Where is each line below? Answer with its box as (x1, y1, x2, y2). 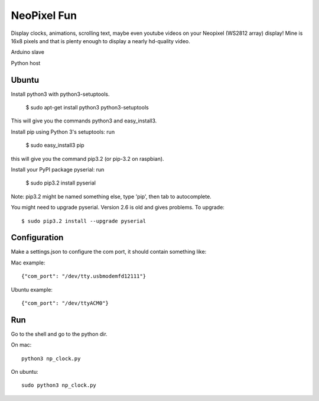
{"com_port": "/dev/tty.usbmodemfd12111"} (21, 273, 147, 280)
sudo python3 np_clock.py (21, 382, 97, 389)
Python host (11, 59, 41, 66)
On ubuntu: (11, 368, 38, 376)
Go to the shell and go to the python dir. (11, 330, 108, 337)
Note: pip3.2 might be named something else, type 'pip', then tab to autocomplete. (11, 193, 212, 200)
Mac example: (11, 259, 45, 266)
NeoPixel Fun (11, 9, 77, 22)
